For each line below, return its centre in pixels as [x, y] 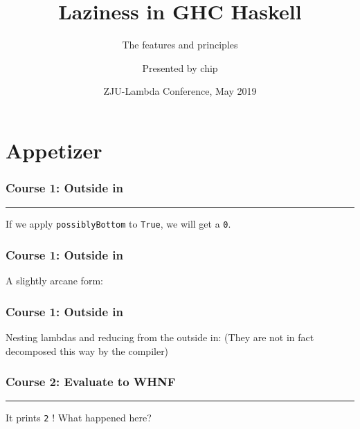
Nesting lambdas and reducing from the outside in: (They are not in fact [160, 337]
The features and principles [180, 45]
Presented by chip [180, 67]
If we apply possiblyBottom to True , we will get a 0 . [118, 224]
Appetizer [54, 150]
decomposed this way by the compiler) [87, 350]
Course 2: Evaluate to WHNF [91, 382]
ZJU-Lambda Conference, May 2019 [180, 91]
